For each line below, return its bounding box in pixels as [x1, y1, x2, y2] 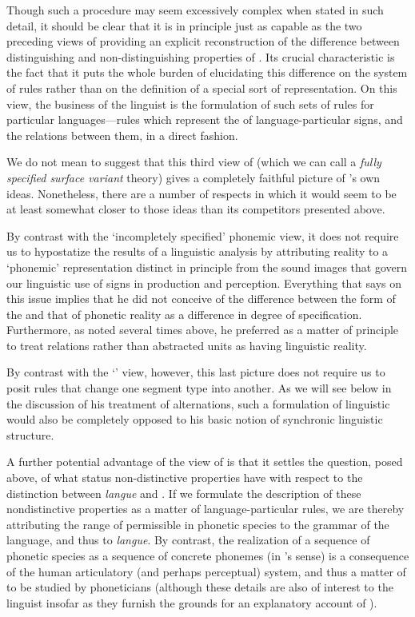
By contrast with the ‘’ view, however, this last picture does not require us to [6, 364, 385, 380]
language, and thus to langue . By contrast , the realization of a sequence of [6, 531, 370, 548]
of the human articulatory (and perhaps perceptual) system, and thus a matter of [6, 563, 406, 579]
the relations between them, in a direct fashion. [6, 126, 238, 143]
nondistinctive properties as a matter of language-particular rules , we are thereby [6, 500, 405, 517]
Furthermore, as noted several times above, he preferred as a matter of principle [6, 321, 399, 338]
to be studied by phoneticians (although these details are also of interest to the [6, 579, 393, 595]
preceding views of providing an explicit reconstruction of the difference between [6, 33, 400, 50]
